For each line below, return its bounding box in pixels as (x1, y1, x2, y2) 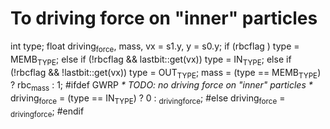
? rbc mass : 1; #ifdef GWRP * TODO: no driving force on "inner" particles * (10, 79, 313, 94)
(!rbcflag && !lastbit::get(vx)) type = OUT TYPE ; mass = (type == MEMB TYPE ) (10, 66, 322, 81)
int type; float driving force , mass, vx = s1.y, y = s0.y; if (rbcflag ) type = (10, 40, 300, 54)
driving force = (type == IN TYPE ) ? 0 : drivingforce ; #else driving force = (10, 92, 286, 106)
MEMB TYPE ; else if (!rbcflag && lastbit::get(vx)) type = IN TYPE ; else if (10, 53, 292, 67)
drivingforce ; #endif (10, 105, 85, 119)
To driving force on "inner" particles (10, 7, 318, 30)
